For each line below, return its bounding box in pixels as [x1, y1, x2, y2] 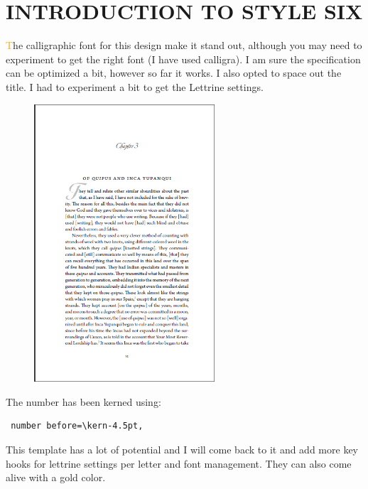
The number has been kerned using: [6, 394, 161, 409]
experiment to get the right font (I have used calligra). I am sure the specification [6, 51, 361, 66]
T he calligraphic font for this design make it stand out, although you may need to [6, 38, 362, 53]
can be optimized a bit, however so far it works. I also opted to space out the [6, 65, 342, 80]
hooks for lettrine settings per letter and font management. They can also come [6, 456, 352, 471]
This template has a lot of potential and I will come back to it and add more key [6, 442, 358, 457]
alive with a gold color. [6, 470, 106, 485]
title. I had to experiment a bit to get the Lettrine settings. [6, 79, 264, 94]
